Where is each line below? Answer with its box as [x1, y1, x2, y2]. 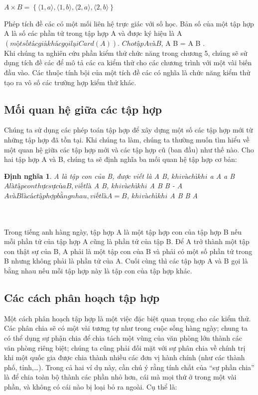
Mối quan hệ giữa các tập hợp [4, 101, 162, 117]
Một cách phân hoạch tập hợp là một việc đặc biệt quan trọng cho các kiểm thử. [4, 313, 251, 323]
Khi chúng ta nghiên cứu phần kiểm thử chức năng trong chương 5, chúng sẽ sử [4, 47, 248, 58]
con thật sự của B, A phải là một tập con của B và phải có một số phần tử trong [4, 246, 253, 256]
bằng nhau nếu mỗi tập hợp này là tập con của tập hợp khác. [4, 265, 192, 276]
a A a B [210, 170, 235, 181]
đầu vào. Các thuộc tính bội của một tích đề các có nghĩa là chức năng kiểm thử [4, 67, 251, 77]
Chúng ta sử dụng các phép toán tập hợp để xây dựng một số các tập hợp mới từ [4, 125, 253, 135]
